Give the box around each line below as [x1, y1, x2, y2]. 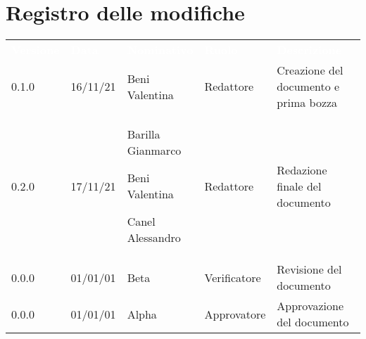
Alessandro [127, 229, 181, 246]
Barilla [127, 126, 160, 143]
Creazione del [277, 62, 343, 79]
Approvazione [277, 298, 343, 314]
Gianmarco [127, 142, 182, 159]
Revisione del [277, 261, 342, 278]
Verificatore [204, 269, 261, 286]
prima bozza [277, 94, 338, 111]
